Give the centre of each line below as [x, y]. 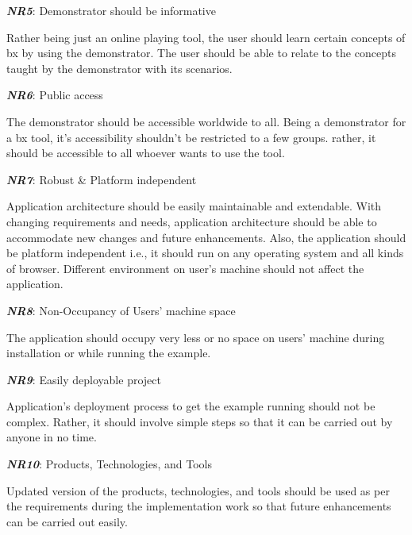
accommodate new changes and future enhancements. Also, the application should [206, 237]
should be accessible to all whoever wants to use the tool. [146, 153]
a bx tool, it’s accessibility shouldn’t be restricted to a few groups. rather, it [191, 137]
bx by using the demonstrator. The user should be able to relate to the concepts [201, 53]
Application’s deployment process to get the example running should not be [191, 406]
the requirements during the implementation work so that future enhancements [199, 506]
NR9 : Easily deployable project [84, 379]
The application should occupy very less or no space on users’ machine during [196, 337]
